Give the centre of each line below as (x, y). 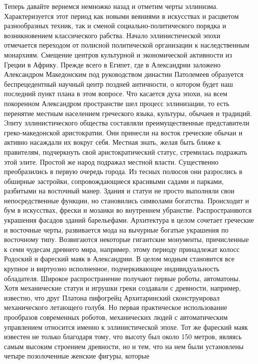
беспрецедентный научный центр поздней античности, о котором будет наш (119, 84)
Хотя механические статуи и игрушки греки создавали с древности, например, (123, 288)
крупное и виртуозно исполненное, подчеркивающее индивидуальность (112, 269)
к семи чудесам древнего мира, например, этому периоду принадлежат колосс (122, 249)
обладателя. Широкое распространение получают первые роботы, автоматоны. (122, 278)
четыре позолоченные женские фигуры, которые (77, 356)
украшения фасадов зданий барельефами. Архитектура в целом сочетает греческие (129, 220)
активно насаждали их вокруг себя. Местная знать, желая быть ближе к (112, 142)
